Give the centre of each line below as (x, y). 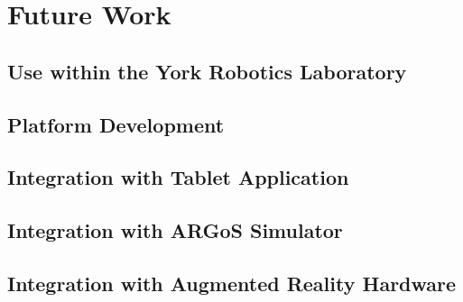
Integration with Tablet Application (178, 177)
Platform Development (116, 124)
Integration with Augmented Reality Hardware (232, 283)
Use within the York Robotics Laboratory (207, 71)
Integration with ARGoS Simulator (175, 230)
